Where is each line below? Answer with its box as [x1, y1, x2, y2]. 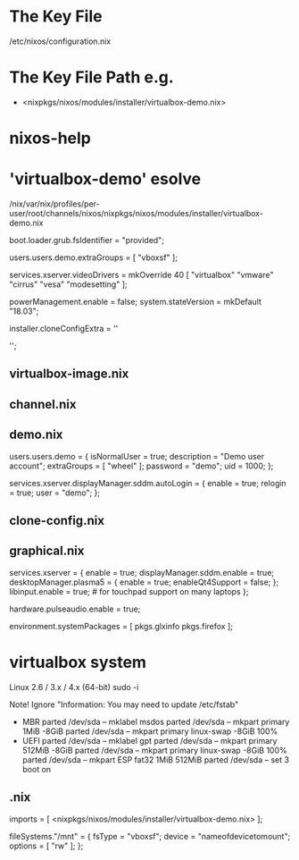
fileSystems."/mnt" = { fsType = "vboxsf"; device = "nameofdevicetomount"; [9, 830, 291, 841]
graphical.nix [9, 544, 85, 559]
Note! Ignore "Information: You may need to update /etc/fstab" [9, 699, 239, 710]
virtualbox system [9, 652, 147, 672]
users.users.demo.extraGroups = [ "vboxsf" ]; [9, 252, 179, 263]
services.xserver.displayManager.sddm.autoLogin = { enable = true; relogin [9, 477, 287, 488]
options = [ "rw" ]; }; [9, 840, 84, 851]
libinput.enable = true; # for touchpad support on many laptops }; [9, 586, 249, 596]
